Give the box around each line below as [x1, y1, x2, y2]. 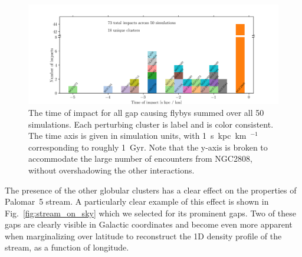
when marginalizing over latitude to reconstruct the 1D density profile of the [5, 229, 282, 242]
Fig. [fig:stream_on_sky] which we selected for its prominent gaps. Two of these [5, 206, 296, 219]
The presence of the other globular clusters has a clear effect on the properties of [5, 183, 297, 196]
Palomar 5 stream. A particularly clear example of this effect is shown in [5, 195, 269, 208]
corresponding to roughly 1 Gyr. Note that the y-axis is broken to [28, 141, 268, 153]
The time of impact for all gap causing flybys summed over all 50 [28, 106, 264, 118]
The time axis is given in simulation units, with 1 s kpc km [28, 129, 247, 142]
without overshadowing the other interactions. [28, 163, 195, 176]
